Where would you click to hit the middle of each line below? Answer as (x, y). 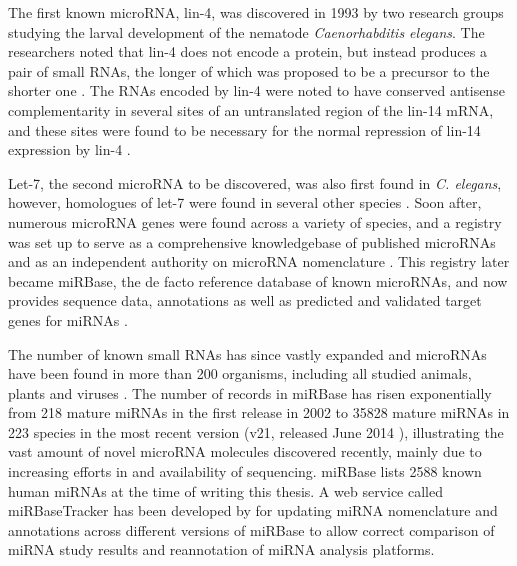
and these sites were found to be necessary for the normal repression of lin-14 (244, 129)
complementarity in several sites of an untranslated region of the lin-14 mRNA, (251, 109)
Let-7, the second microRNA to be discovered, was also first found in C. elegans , (255, 182)
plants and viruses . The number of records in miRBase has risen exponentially (250, 392)
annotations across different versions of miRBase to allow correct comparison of (251, 529)
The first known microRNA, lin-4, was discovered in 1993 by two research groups (256, 12)
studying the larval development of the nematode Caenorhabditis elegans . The (246, 31)
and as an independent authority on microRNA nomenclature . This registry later (259, 261)
